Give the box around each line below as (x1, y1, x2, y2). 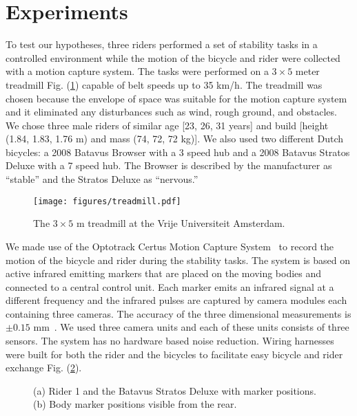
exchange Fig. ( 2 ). (6, 360, 82, 375)
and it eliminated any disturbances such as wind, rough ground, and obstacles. (6, 105, 337, 119)
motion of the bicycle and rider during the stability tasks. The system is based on (6, 252, 350, 267)
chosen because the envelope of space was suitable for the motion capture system (6, 91, 347, 105)
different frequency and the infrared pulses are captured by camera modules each (6, 293, 347, 307)
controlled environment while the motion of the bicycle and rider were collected (6, 50, 340, 65)
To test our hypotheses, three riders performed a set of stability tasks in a (6, 37, 318, 52)
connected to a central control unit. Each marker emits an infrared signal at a (6, 279, 334, 294)
